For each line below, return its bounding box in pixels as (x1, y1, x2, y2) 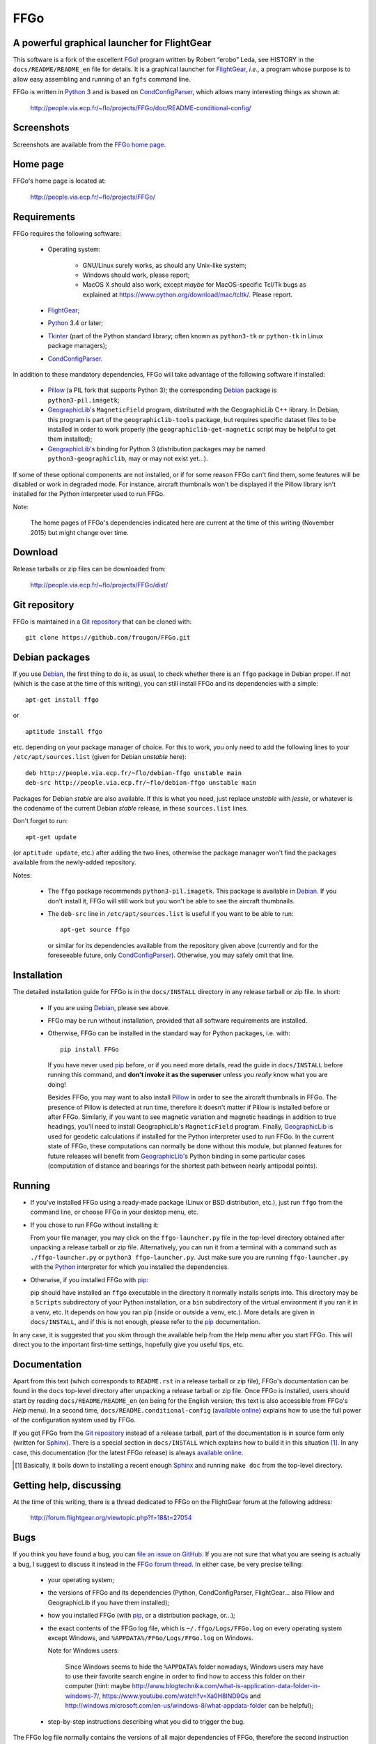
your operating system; (47, 1575, 115, 1584)
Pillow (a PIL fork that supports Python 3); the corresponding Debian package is (47, 386, 277, 394)
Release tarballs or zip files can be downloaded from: (13, 565, 166, 573)
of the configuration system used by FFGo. (13, 1416, 136, 1424)
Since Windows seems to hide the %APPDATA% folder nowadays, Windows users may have (65, 1662, 324, 1671)
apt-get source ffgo (60, 926, 130, 934)
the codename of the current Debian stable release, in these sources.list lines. (13, 804, 249, 812)
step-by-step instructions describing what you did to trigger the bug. (47, 1717, 245, 1726)
